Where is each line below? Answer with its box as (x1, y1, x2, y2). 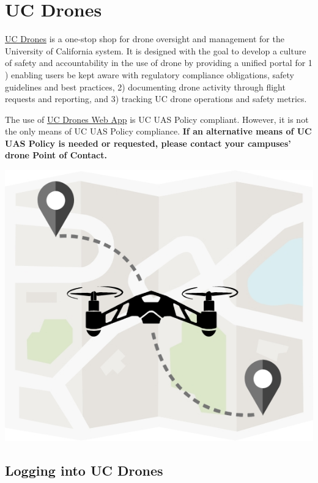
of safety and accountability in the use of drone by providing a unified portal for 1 (5, 56, 312, 69)
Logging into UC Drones (5, 460, 163, 479)
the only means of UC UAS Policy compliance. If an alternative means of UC (5, 125, 312, 138)
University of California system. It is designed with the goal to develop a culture (5, 44, 306, 57)
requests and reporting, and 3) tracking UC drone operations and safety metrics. (5, 92, 307, 105)
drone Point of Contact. (5, 149, 107, 161)
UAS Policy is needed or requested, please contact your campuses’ (5, 136, 291, 149)
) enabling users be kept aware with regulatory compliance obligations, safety (5, 68, 294, 81)
